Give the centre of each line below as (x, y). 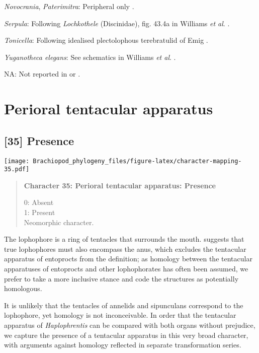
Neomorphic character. (59, 222)
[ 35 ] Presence (39, 140)
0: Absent (39, 202)
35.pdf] (17, 169)
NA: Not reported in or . (42, 74)
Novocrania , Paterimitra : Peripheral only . (69, 6)
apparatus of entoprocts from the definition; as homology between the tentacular (128, 259)
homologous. (23, 288)
